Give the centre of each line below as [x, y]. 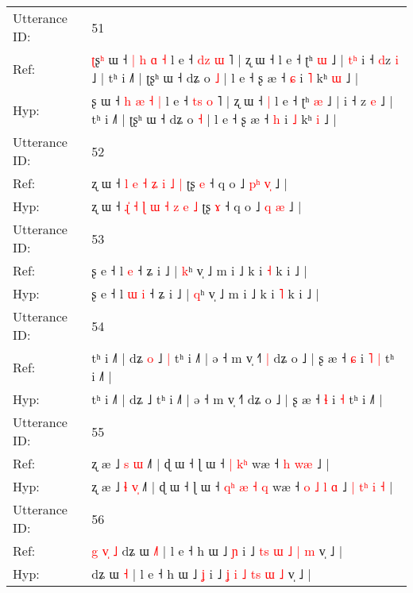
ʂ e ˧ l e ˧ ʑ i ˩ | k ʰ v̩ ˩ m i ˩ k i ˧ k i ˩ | [199, 270]
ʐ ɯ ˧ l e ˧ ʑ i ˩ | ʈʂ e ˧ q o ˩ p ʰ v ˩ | [190, 183]
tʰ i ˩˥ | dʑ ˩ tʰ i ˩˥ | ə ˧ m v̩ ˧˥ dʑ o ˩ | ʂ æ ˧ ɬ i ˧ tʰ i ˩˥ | [237, 399]
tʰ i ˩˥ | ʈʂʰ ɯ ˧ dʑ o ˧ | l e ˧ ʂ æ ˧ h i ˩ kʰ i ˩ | [214, 119]
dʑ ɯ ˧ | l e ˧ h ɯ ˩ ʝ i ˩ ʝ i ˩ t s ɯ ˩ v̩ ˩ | [201, 574]
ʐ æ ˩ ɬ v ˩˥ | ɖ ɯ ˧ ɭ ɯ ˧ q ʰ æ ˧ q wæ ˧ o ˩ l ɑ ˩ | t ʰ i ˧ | [242, 486]
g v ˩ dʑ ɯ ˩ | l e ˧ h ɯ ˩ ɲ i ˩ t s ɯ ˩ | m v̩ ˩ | [217, 551]
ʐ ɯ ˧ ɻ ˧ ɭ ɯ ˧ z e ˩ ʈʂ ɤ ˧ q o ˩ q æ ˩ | [197, 206]
